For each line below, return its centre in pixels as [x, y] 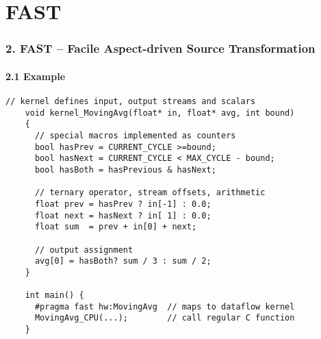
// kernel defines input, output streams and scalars [131, 102]
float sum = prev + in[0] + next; [116, 227]
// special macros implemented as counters [135, 135]
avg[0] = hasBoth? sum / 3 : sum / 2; [123, 261]
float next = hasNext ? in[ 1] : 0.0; [123, 215]
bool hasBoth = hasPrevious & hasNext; [125, 169]
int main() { [54, 296]
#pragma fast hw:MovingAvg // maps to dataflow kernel [165, 306]
